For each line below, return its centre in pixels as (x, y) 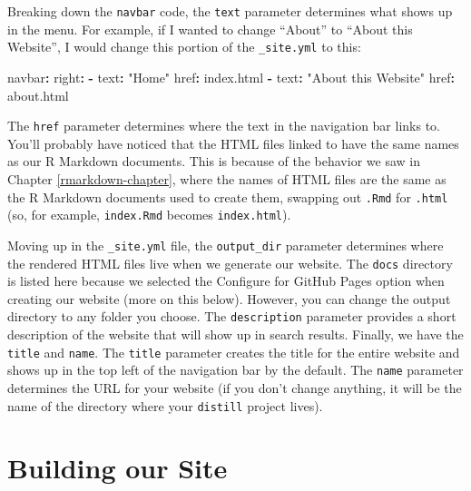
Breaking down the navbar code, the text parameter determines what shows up (230, 11)
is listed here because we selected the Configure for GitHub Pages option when (226, 281)
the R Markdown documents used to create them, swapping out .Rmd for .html (228, 196)
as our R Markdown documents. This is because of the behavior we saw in (214, 161)
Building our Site (118, 468)
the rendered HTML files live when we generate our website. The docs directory (230, 263)
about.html (38, 95)
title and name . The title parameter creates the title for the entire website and (234, 352)
